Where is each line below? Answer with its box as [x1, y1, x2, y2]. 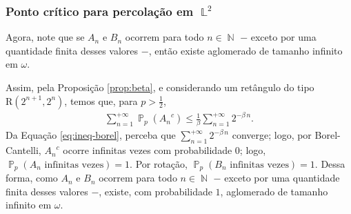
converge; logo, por [232, 128, 312, 142]
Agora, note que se [6, 30, 85, 44]
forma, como [6, 171, 58, 185]
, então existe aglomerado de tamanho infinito [148, 43, 343, 57]
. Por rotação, [130, 156, 188, 171]
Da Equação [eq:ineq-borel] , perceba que [6, 128, 176, 142]
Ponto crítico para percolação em [6, 2, 194, 19]
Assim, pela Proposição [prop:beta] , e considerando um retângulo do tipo [6, 80, 314, 94]
